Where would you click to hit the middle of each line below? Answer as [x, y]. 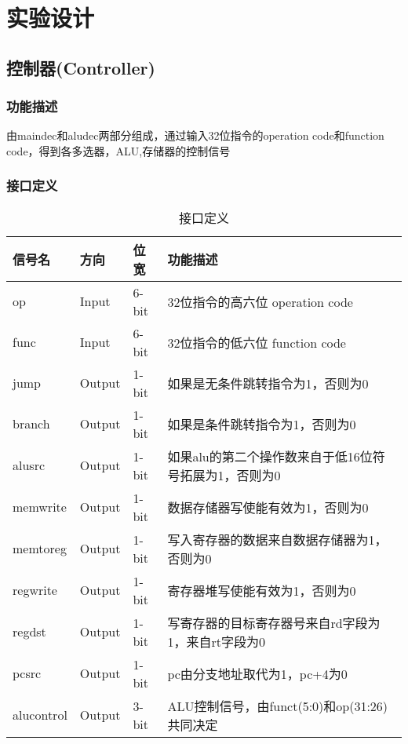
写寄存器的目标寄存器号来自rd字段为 [274, 622]
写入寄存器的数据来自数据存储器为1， [277, 539]
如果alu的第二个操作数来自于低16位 [270, 456]
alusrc [29, 465]
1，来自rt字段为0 [216, 641]
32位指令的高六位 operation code [260, 301]
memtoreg [40, 549]
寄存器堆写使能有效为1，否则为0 [262, 590]
